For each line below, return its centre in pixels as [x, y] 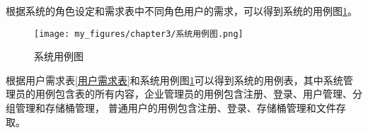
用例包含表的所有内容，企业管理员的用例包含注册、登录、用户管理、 [194, 94]
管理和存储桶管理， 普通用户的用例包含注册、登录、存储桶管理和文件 [176, 108]
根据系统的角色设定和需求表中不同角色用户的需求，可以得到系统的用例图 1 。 [182, 11]
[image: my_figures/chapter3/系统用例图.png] [139, 34]
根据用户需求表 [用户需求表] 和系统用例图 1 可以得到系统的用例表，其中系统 [174, 80]
